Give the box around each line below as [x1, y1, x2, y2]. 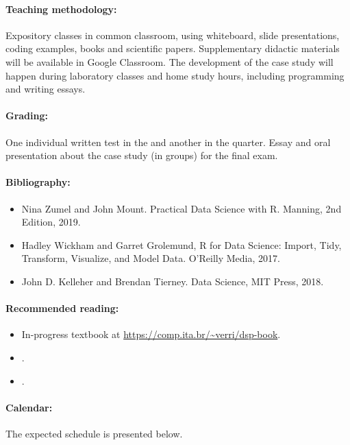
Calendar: [5, 400, 53, 414]
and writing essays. [5, 82, 86, 96]
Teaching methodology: [5, 1, 117, 16]
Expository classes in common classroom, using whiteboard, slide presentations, [5, 27, 340, 42]
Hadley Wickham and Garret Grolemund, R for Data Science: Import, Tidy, [21, 237, 342, 252]
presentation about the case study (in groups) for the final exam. [5, 148, 278, 163]
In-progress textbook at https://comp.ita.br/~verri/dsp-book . [21, 327, 281, 341]
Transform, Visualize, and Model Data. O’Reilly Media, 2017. [21, 251, 280, 265]
